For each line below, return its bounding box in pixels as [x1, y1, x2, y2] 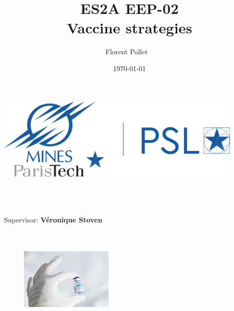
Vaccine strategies [66, 17, 193, 38]
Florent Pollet [105, 46, 148, 57]
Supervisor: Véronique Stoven [4, 214, 103, 225]
